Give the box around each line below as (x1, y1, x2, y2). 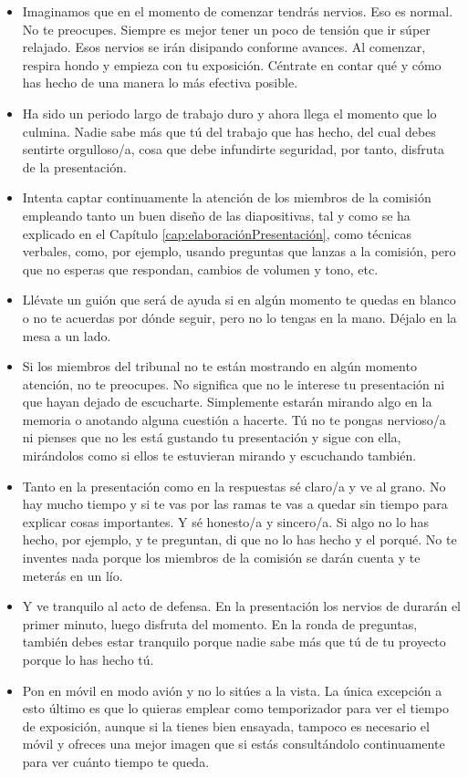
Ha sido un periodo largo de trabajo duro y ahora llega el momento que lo (22, 103, 437, 122)
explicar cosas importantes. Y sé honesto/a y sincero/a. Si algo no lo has (22, 512, 429, 531)
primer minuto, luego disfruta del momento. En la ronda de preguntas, (22, 614, 418, 633)
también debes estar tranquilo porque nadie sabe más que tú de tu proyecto (22, 632, 446, 651)
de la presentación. (22, 157, 127, 176)
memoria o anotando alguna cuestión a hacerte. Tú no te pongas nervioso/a (22, 409, 446, 429)
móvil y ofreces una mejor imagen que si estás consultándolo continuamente (22, 734, 445, 753)
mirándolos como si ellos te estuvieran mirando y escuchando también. (22, 446, 417, 465)
